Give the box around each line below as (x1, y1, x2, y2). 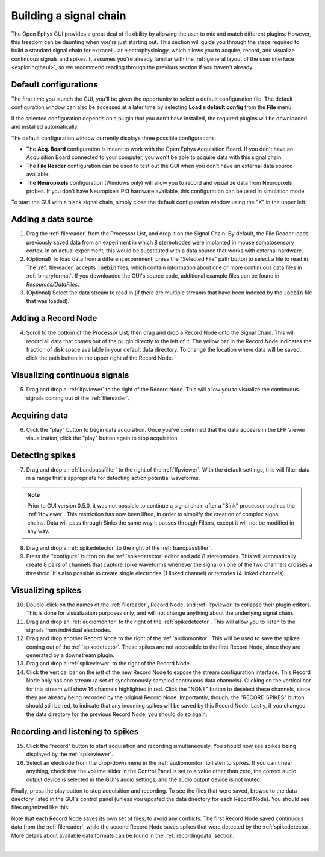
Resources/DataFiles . (26, 281, 79, 288)
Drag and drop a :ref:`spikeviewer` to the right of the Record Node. (26, 660, 191, 667)
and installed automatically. (11, 123, 79, 131)
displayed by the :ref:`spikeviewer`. (26, 750, 114, 758)
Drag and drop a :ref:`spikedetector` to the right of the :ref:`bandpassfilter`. (26, 544, 212, 551)
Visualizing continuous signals (11, 370, 129, 381)
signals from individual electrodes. (26, 626, 111, 634)
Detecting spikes (11, 450, 76, 460)
